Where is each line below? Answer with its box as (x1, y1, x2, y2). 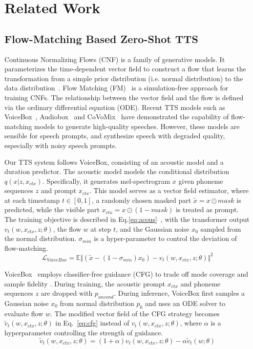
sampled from (200, 223, 241, 234)
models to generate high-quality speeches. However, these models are (34, 121, 240, 131)
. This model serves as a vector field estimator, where (89, 185, 249, 196)
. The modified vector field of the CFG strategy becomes (50, 308, 220, 318)
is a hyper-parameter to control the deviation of (94, 233, 237, 243)
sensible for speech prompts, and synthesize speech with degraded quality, (4, 131, 225, 141)
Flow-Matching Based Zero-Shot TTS (4, 31, 198, 46)
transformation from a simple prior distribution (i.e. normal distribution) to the (4, 73, 243, 83)
